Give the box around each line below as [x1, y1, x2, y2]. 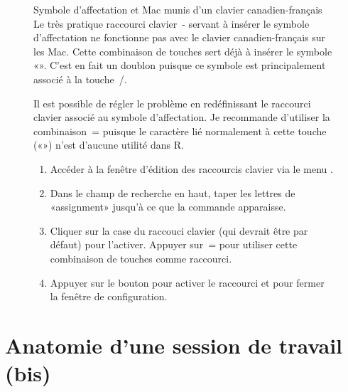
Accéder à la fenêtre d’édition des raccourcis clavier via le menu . [50, 161, 333, 176]
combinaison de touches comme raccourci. [50, 250, 232, 265]
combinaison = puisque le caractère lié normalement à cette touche [33, 123, 327, 138]
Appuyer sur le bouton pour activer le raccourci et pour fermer [50, 275, 325, 290]
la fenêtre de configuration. [50, 289, 168, 304]
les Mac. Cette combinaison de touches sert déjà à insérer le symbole [33, 43, 332, 58]
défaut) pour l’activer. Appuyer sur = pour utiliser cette [50, 237, 298, 252]
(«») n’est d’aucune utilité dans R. [33, 137, 184, 152]
